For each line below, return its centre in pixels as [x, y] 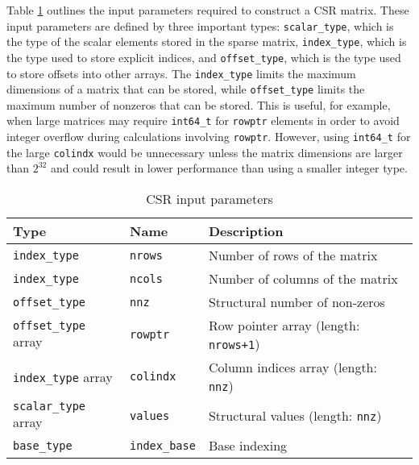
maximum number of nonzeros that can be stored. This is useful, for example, [199, 104]
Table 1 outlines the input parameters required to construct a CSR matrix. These [208, 10]
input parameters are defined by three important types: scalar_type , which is [200, 25]
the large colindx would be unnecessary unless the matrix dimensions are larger [205, 152]
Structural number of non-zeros [297, 302]
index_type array [63, 376]
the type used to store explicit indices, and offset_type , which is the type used [204, 57]
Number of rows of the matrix [293, 255]
